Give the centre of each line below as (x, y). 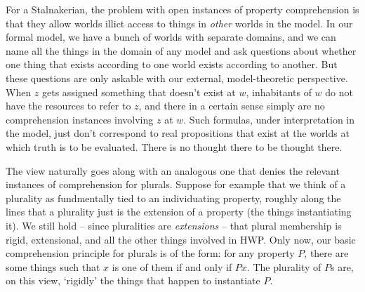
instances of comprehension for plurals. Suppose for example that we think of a (176, 184)
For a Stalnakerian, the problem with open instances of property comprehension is (182, 9)
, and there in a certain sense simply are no (232, 106)
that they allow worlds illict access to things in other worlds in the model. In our (179, 23)
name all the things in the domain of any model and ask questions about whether (181, 50)
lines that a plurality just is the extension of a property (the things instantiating (179, 212)
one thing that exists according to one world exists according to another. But (172, 64)
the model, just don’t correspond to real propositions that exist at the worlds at (178, 133)
